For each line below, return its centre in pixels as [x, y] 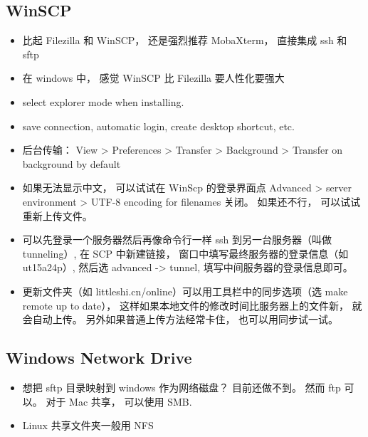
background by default [72, 163]
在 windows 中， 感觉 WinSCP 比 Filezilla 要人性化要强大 [153, 78]
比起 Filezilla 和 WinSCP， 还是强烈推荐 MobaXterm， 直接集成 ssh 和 [185, 40]
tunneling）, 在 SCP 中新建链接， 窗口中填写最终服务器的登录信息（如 [185, 253]
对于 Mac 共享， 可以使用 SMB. [119, 401]
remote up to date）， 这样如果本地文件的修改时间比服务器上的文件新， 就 [192, 305]
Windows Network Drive [99, 358]
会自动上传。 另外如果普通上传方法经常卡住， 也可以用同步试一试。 [180, 319]
